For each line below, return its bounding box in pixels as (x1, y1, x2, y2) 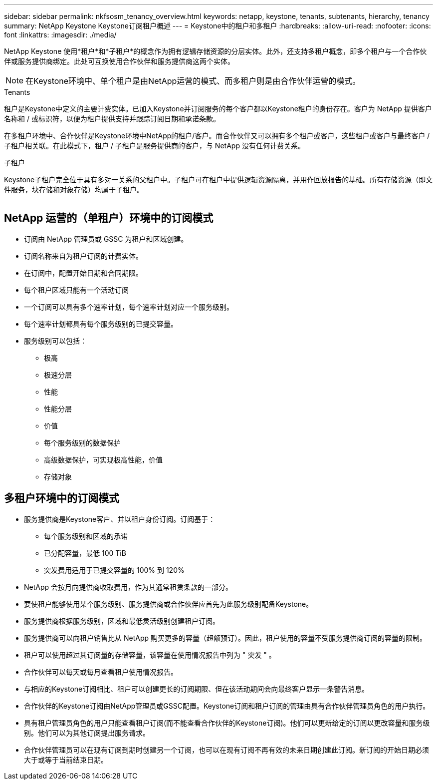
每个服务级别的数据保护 (44, 438, 121, 447)
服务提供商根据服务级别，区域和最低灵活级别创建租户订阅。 (24, 616, 219, 625)
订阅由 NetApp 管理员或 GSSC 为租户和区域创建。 (24, 234, 188, 243)
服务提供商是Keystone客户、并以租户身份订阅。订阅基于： (24, 514, 216, 523)
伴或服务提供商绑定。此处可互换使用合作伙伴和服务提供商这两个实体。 (4, 57, 234, 65)
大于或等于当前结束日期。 (24, 755, 108, 764)
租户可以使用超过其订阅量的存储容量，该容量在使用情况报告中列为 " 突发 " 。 (24, 650, 276, 659)
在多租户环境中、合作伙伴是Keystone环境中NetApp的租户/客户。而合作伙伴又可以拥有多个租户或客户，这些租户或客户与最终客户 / (4, 131, 430, 140)
